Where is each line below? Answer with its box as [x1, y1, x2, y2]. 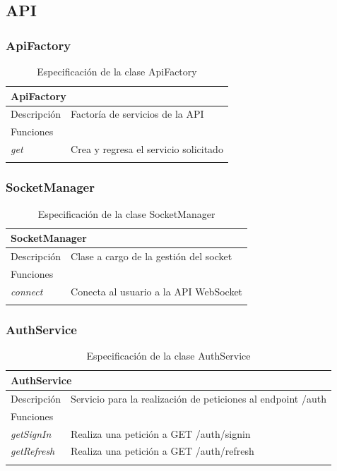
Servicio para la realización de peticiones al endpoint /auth [71, 391, 326, 405]
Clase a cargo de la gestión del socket [71, 249, 232, 264]
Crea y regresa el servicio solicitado [71, 142, 223, 157]
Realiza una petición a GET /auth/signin [71, 426, 251, 441]
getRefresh [11, 444, 55, 458]
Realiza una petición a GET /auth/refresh [71, 444, 254, 458]
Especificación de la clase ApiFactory [37, 64, 197, 78]
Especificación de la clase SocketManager [37, 206, 215, 221]
